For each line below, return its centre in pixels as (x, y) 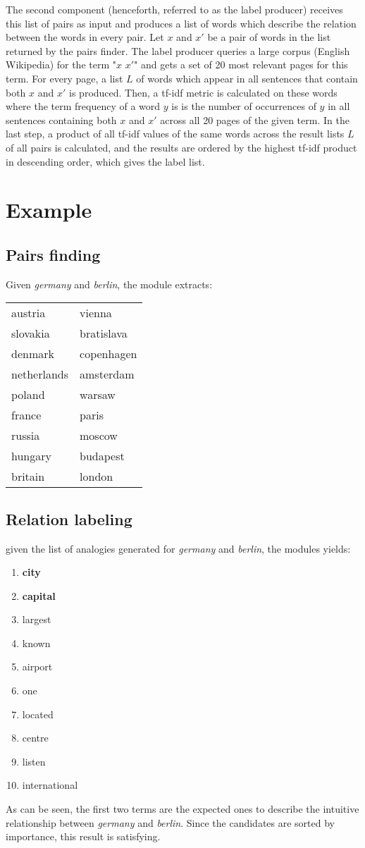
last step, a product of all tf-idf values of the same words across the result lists (175, 134)
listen (34, 761)
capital (39, 595)
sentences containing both (61, 119)
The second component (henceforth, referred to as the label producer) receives (174, 9)
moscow (99, 436)
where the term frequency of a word (83, 106)
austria (29, 313)
